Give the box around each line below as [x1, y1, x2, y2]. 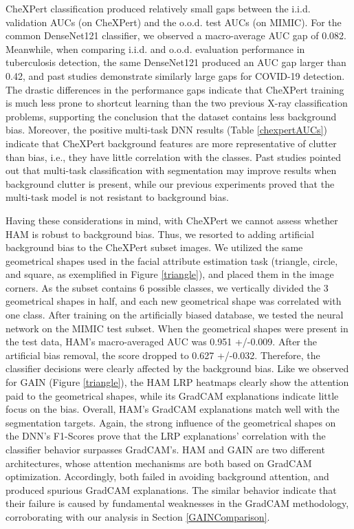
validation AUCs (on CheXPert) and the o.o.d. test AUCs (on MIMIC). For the [5, 14, 342, 29]
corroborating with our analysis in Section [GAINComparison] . [5, 509, 270, 523]
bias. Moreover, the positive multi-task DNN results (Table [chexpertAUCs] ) [5, 122, 327, 137]
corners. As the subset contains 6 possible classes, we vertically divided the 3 [5, 280, 329, 294]
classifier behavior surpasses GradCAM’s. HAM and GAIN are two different [5, 442, 325, 456]
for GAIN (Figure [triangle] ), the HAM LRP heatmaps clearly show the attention [5, 375, 349, 389]
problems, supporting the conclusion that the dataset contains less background [5, 109, 337, 123]
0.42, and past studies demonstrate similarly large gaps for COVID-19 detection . [5, 68, 345, 83]
